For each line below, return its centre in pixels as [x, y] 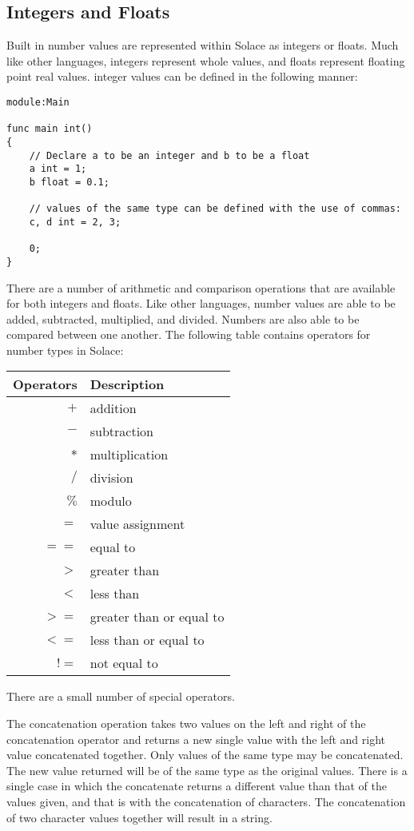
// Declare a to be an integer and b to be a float [169, 155]
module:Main [38, 102]
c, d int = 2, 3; [75, 222]
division [111, 478]
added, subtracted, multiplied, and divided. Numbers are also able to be [183, 318]
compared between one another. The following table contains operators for [189, 334]
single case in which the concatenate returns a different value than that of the [197, 786]
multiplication [129, 455]
